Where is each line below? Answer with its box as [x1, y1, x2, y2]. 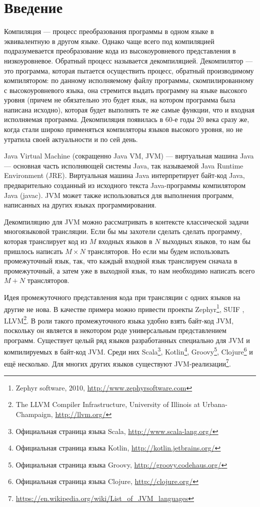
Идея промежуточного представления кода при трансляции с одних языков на [4, 291, 240, 302]
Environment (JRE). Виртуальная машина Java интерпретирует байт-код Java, [4, 170, 245, 180]
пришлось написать [4, 245, 63, 256]
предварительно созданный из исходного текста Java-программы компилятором [4, 180, 246, 190]
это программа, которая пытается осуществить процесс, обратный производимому [4, 65, 254, 75]
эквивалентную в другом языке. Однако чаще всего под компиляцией [4, 35, 214, 46]
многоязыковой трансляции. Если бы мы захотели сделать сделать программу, [4, 226, 242, 236]
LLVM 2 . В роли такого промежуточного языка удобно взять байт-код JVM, [4, 313, 234, 325]
